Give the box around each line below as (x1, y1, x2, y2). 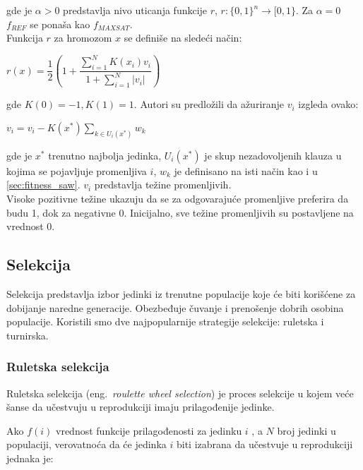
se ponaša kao (30, 16, 90, 31)
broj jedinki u (277, 423, 336, 438)
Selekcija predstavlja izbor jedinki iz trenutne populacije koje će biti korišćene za (6, 286, 356, 301)
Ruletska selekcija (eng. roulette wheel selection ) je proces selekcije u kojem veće (6, 385, 354, 400)
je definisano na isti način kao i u (174, 163, 318, 178)
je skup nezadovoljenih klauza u (204, 147, 342, 162)
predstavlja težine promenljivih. (94, 177, 232, 192)
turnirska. (6, 327, 49, 342)
